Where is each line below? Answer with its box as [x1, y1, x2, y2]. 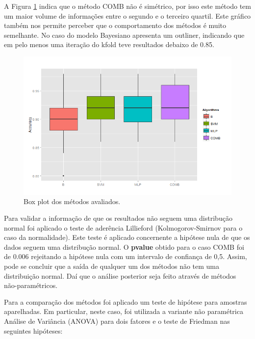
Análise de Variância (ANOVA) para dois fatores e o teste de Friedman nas [4, 315, 230, 326]
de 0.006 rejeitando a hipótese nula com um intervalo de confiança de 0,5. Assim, [4, 251, 247, 261]
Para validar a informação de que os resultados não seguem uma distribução [4, 212, 232, 223]
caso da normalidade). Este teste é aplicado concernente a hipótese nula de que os [4, 232, 250, 242]
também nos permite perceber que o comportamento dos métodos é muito [4, 20, 226, 30]
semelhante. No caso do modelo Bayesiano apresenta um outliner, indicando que [4, 29, 245, 40]
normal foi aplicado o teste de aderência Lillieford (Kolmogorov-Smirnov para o [4, 222, 243, 233]
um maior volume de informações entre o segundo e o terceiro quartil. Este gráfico [4, 10, 251, 21]
